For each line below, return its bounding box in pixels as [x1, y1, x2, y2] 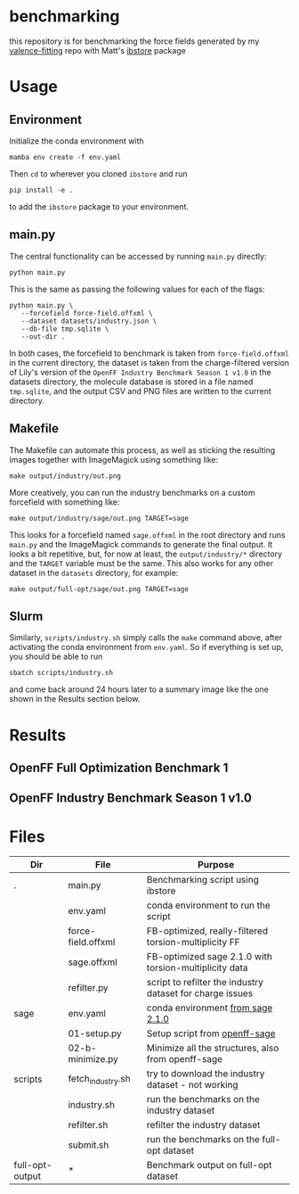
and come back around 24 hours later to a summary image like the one [9, 684, 270, 695]
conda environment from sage [146, 1001, 273, 1014]
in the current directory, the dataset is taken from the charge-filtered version [9, 357, 290, 367]
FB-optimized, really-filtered [146, 925, 269, 937]
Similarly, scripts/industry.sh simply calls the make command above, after [9, 632, 283, 643]
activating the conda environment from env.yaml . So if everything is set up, [9, 642, 284, 653]
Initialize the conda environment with [9, 136, 144, 146]
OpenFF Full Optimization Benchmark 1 [9, 760, 229, 775]
